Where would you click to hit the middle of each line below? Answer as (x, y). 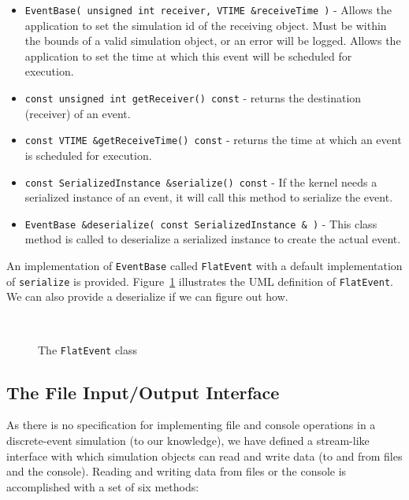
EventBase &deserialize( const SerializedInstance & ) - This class (201, 223)
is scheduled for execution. (88, 155)
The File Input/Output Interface (143, 392)
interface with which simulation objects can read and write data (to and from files (204, 456)
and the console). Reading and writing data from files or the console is (177, 471)
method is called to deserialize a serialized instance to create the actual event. (213, 239)
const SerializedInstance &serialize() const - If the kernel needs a (201, 181)
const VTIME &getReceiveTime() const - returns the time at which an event (213, 140)
